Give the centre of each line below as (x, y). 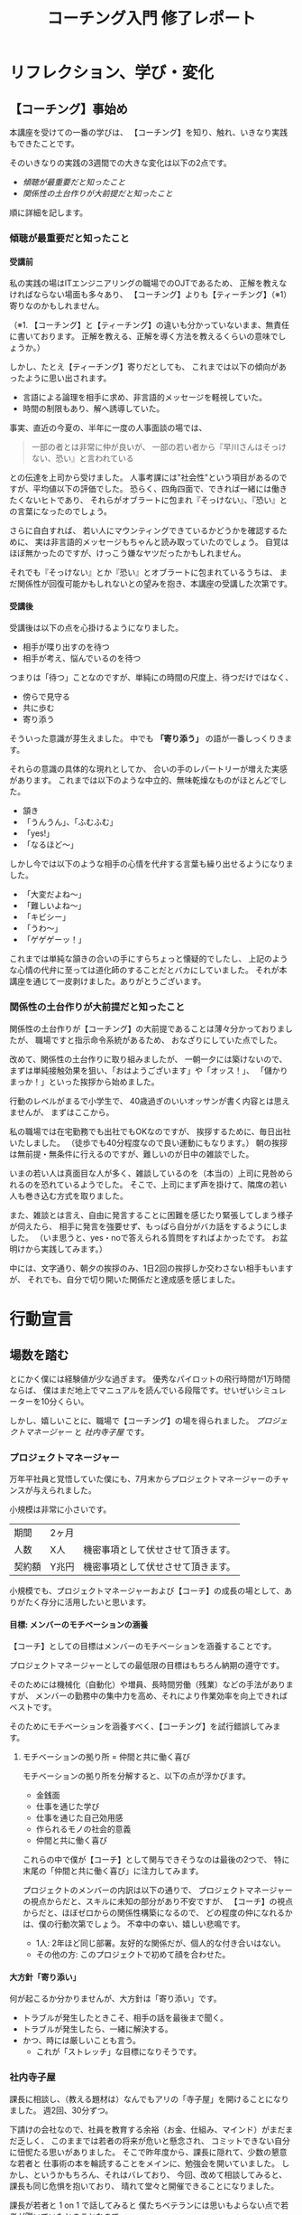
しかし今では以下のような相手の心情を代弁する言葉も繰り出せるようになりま (151, 864)
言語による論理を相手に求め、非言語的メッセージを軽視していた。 (145, 398)
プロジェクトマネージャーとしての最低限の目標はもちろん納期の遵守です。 (147, 1666)
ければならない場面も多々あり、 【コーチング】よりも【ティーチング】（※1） (150, 295)
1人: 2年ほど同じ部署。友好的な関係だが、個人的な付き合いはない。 (160, 1943)
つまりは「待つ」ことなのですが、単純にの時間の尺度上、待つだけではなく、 (151, 678)
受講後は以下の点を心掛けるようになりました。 (96, 628)
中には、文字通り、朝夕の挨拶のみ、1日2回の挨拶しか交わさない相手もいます (151, 1268)
